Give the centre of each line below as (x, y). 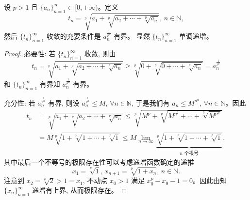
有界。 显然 (132, 36)
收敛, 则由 (100, 54)
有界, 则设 (64, 102)
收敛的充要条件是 (74, 36)
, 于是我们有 (151, 102)
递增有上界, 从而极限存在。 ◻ (80, 190)
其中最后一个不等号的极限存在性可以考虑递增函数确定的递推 (99, 162)
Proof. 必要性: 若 (30, 54)
